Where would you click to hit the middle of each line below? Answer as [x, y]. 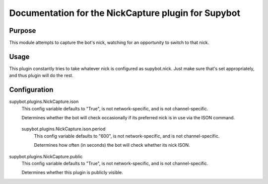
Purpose [23, 31]
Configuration [31, 90]
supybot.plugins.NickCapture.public [46, 156]
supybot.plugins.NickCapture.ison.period [64, 129]
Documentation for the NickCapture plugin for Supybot [125, 13]
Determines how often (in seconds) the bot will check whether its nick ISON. [112, 145]
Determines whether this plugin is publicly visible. [72, 173]
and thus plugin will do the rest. [41, 76]
